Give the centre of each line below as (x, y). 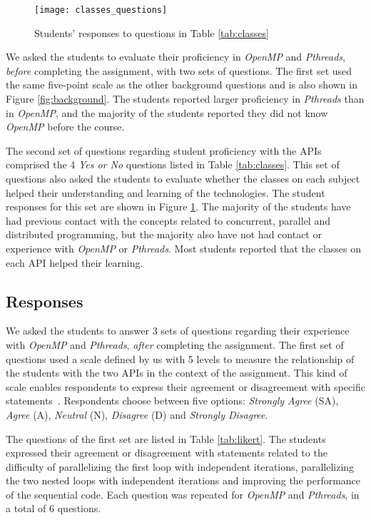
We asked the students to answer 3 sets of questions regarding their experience (178, 331)
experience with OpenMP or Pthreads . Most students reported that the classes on (184, 248)
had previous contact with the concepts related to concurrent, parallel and (168, 220)
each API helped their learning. (75, 262)
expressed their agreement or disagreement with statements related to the (167, 453)
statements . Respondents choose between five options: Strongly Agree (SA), (172, 401)
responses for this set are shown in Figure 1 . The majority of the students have (178, 207)
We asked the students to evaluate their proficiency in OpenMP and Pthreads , (176, 57)
